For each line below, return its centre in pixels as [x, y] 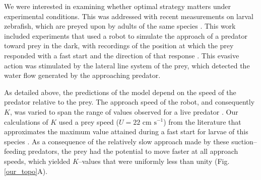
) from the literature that [202, 121]
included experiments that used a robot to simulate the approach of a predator [126, 35]
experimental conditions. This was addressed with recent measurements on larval [129, 16]
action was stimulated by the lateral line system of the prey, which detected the [127, 65]
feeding [15, 151]
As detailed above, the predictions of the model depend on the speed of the [120, 92]
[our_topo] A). [26, 171]
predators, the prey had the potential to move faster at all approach [133, 151]
